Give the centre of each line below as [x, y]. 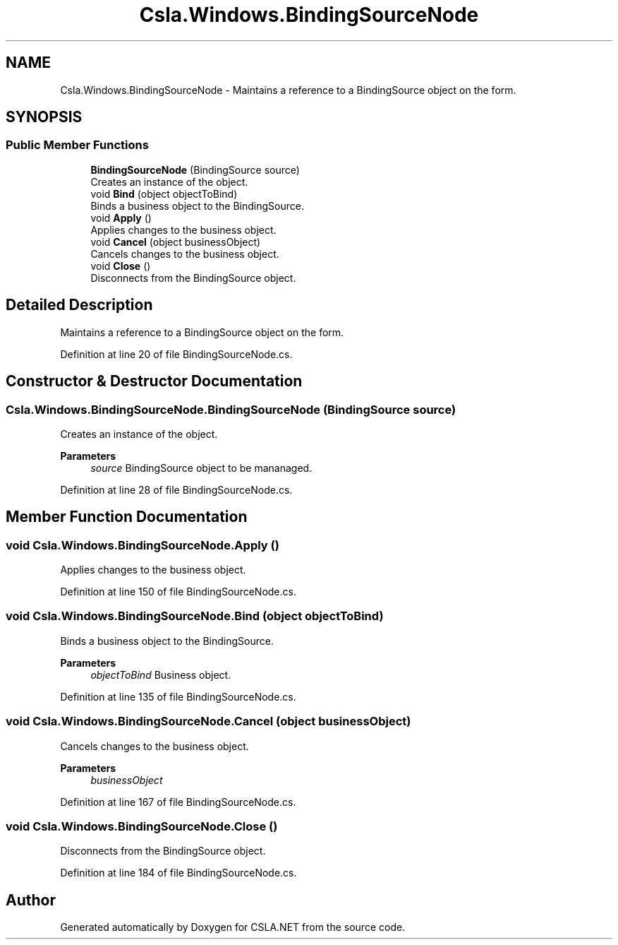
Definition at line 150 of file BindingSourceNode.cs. [178, 592]
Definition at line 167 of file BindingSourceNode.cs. [178, 802]
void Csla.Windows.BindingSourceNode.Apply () [143, 545]
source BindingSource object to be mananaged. [201, 468]
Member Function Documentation [127, 517]
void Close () [121, 266]
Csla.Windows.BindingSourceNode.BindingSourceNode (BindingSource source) [231, 409]
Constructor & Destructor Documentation [154, 381]
